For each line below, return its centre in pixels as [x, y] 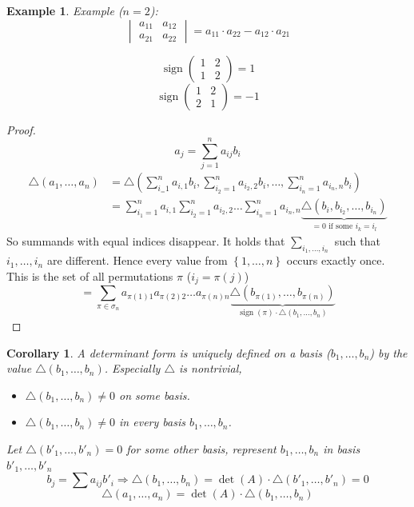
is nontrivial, [210, 368]
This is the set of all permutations [90, 276]
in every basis [152, 422]
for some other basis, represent [201, 448]
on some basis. [155, 395]
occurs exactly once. [336, 260]
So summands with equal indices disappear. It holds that [146, 241]
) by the [388, 352]
